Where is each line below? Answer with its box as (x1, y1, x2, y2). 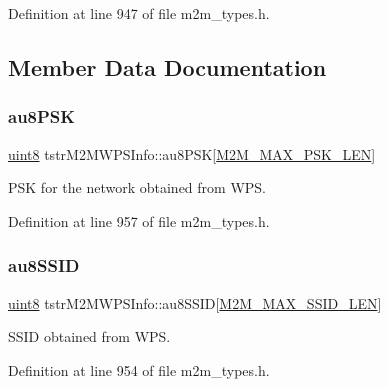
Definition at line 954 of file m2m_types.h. (8, 359, 270, 380)
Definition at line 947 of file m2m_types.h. (8, 3, 270, 23)
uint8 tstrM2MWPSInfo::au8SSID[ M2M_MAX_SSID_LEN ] (8, 292, 382, 313)
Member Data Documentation (8, 51, 327, 82)
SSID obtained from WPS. (8, 326, 171, 347)
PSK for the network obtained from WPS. (8, 177, 266, 198)
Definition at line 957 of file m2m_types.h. (8, 210, 270, 231)
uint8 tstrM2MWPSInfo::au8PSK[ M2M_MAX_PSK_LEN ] (8, 143, 376, 164)
